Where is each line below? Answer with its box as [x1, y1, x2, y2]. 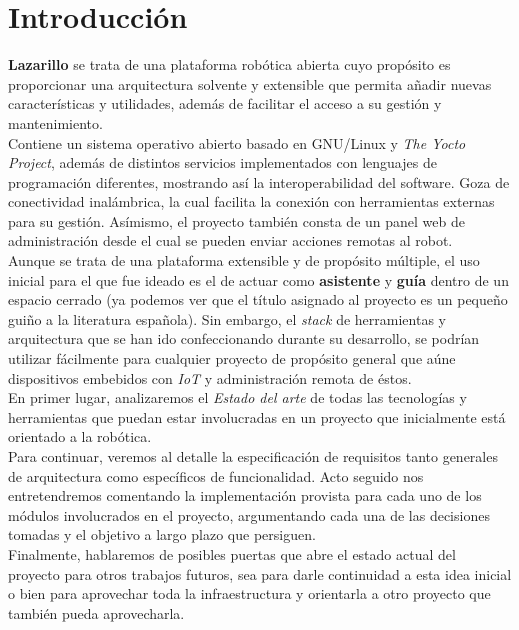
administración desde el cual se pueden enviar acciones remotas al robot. [8, 230, 453, 251]
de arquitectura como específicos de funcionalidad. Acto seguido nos [8, 465, 424, 486]
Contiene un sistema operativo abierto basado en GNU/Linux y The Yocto [8, 132, 466, 153]
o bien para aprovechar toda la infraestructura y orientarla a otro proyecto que [8, 583, 491, 604]
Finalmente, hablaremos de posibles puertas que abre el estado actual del [8, 543, 456, 564]
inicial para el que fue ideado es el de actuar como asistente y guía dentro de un [8, 269, 509, 290]
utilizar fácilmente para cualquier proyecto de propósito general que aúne [8, 348, 456, 369]
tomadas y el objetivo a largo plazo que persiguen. [8, 524, 316, 545]
